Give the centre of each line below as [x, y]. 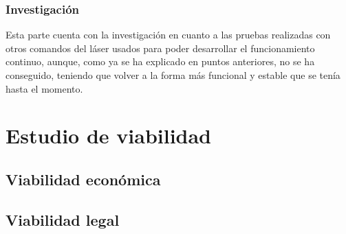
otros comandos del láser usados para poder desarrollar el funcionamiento [160, 48]
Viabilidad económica [83, 179]
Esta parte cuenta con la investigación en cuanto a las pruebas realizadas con [168, 35]
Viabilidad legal [63, 219]
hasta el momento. [44, 88]
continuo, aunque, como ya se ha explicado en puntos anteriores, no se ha [160, 61]
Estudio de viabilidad [109, 136]
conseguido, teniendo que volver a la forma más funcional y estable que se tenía [173, 75]
